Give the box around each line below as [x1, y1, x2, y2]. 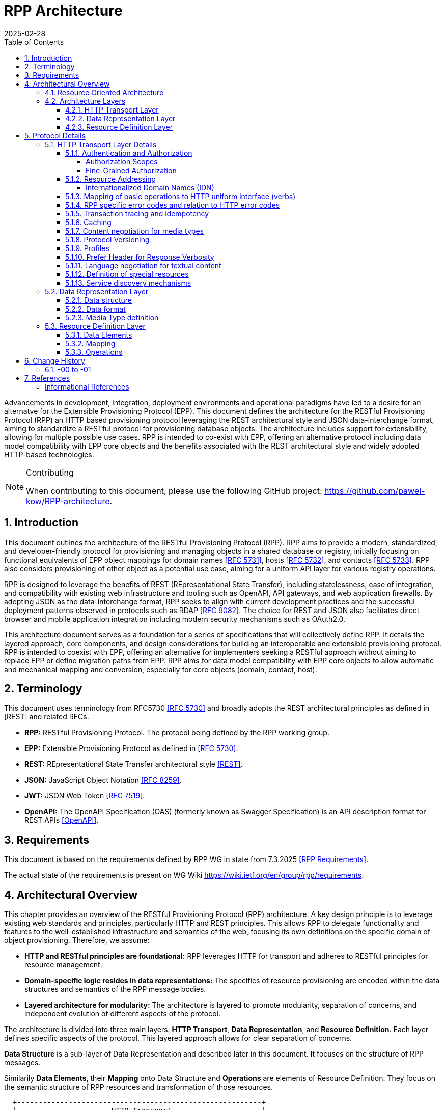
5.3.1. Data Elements [65, 330, 132, 339]
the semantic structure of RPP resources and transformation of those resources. [4, 1083, 273, 1092]
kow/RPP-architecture [26, 495, 110, 506]
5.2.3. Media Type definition [65, 313, 159, 322]
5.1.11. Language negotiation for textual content [65, 261, 221, 270]
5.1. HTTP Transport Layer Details [45, 140, 157, 149]
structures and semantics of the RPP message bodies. [24, 985, 206, 994]
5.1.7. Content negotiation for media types [65, 226, 204, 235]
